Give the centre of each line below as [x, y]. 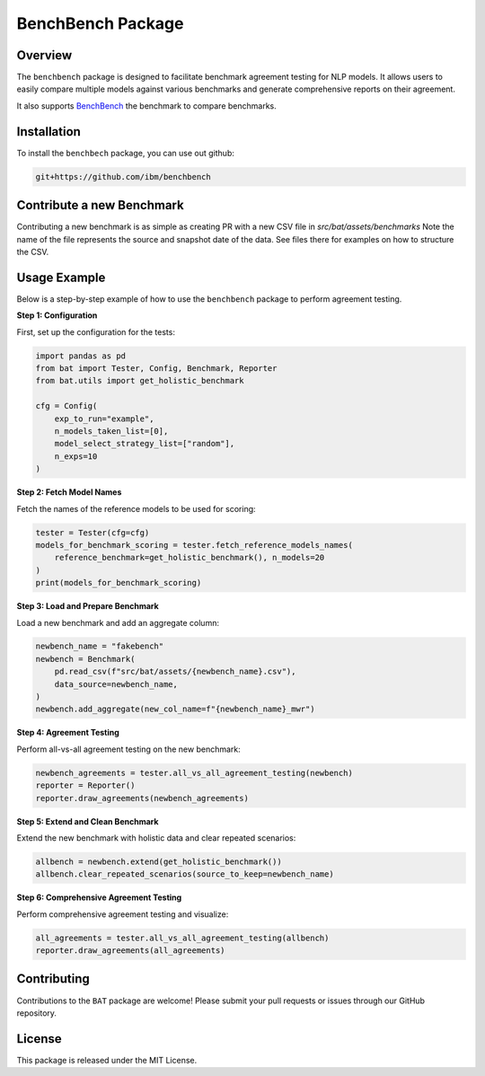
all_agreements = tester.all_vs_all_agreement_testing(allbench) [182, 938]
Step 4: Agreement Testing [68, 733]
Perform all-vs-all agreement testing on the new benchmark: [129, 749]
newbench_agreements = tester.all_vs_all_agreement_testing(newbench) [194, 773]
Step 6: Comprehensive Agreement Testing [99, 897]
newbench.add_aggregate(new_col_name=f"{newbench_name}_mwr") [175, 709]
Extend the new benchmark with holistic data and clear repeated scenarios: [156, 838]
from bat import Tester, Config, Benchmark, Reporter [156, 369]
